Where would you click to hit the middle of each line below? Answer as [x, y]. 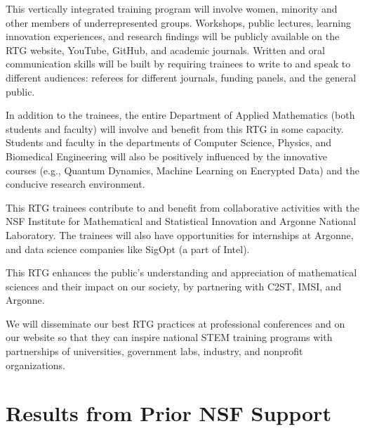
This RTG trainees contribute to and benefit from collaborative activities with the [182, 207]
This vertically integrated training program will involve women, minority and [172, 8]
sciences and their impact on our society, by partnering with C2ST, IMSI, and [174, 286]
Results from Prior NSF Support [168, 413]
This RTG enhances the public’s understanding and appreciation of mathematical [181, 272]
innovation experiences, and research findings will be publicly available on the [173, 36]
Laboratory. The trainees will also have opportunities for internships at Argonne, [180, 234]
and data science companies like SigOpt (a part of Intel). [128, 249]
